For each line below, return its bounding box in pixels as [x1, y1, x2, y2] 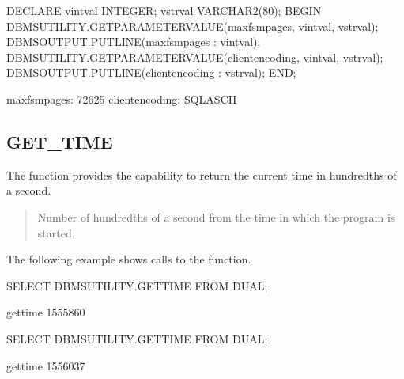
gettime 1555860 [6, 304, 85, 320]
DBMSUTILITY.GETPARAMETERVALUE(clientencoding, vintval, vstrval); [6, 48, 383, 65]
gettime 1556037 [6, 357, 85, 373]
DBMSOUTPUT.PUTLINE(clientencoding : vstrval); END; [6, 64, 296, 81]
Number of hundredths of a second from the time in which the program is [37, 208, 395, 225]
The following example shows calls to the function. [6, 251, 251, 267]
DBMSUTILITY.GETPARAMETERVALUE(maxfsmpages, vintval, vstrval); [6, 17, 379, 34]
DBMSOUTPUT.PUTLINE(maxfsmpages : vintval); [6, 33, 261, 50]
